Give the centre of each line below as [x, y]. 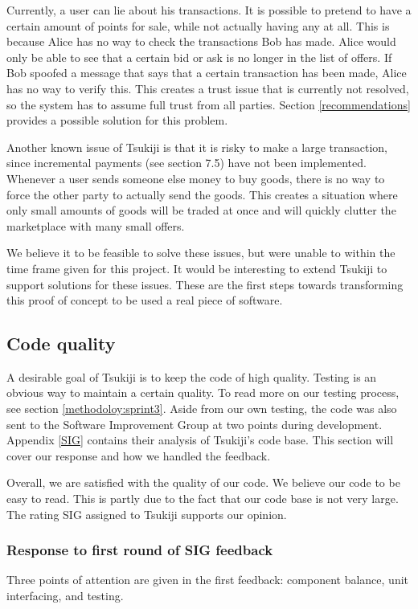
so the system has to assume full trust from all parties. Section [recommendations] [209, 104]
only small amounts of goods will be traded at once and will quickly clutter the [201, 210]
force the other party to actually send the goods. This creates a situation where [202, 194]
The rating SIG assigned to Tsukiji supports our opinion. [147, 514]
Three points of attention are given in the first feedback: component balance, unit [208, 580]
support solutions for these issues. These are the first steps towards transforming [205, 284]
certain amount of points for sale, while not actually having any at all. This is [198, 25]
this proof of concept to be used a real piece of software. [145, 300]
